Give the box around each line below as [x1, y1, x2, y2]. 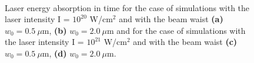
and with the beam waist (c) [133, 36, 238, 48]
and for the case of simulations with [116, 24, 246, 36]
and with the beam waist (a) [119, 13, 223, 25]
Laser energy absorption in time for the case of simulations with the [5, 1, 250, 13]
